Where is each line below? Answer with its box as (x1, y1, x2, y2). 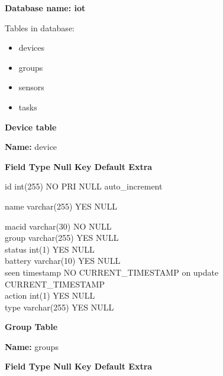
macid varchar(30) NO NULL (5, 220, 112, 232)
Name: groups (5, 340, 59, 352)
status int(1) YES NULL (5, 243, 95, 255)
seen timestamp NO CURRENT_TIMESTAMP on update (5, 266, 219, 278)
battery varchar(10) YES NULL (5, 254, 121, 267)
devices (18, 41, 45, 54)
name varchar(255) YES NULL (5, 200, 118, 212)
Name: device (5, 140, 57, 153)
